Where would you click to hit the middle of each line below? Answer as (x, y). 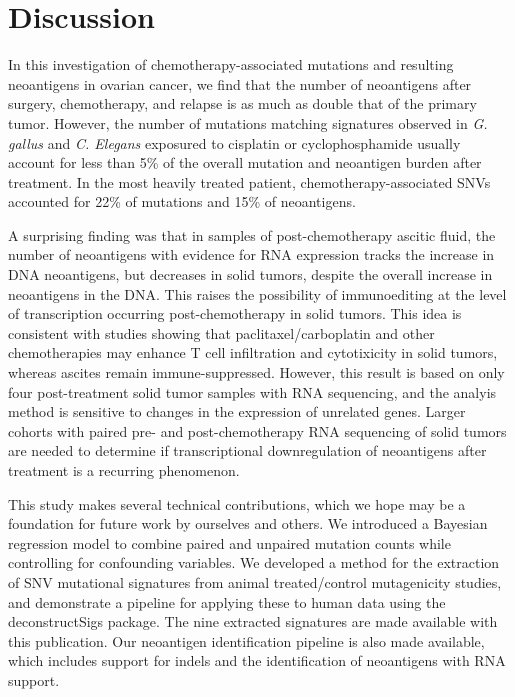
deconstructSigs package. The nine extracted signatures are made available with (253, 621)
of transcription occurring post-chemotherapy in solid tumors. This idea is (235, 313)
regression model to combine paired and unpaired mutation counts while (229, 542)
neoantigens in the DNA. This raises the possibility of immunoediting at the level (257, 293)
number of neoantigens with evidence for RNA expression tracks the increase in (251, 254)
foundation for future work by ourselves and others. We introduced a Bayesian (248, 523)
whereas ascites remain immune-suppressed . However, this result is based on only (256, 372)
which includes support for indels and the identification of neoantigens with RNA (257, 660)
